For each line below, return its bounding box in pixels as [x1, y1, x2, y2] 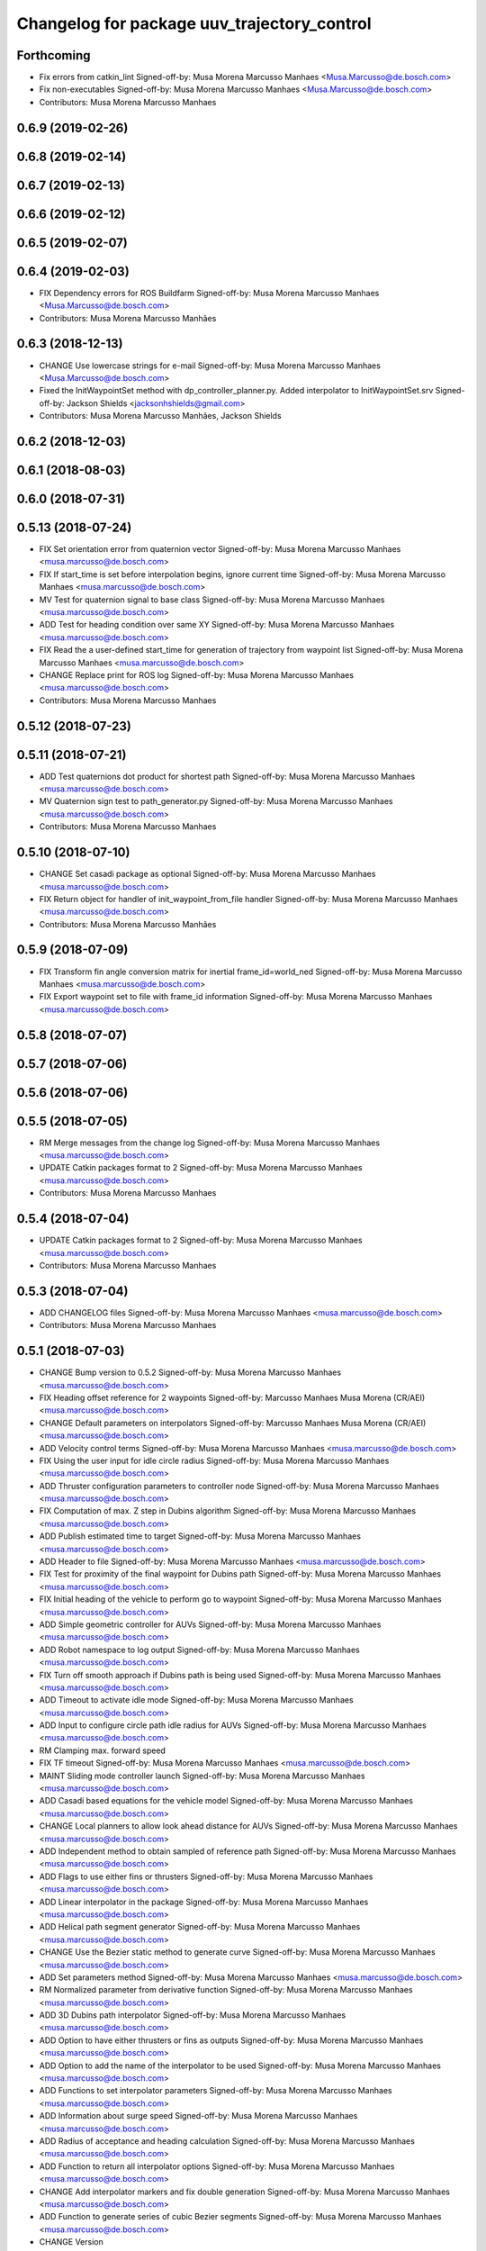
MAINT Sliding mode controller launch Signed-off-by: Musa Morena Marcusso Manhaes [39, 1770, 365, 1781]
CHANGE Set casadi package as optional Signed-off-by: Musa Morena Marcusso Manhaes [39, 869, 376, 880]
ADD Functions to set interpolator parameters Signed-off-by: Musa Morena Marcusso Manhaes [39, 2085, 392, 2096]
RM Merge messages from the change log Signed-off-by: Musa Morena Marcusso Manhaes [39, 1137, 381, 1148]
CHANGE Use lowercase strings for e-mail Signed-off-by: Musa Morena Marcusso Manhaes [39, 360, 382, 371]
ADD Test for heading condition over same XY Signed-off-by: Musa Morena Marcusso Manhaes [39, 619, 395, 630]
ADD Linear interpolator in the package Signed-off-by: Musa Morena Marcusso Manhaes [39, 1896, 369, 1907]
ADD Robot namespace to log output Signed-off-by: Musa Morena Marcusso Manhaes [39, 1644, 360, 1655]
